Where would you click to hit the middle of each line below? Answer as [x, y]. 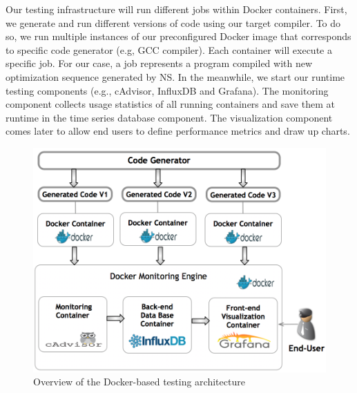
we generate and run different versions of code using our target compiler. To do [173, 22]
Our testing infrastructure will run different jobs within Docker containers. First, [176, 9]
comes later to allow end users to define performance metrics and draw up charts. [178, 131]
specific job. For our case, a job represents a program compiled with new [159, 63]
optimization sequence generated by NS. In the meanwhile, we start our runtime [175, 76]
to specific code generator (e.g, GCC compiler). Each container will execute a [169, 49]
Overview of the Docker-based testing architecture [139, 382]
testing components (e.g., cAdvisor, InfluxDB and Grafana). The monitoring [167, 90]
